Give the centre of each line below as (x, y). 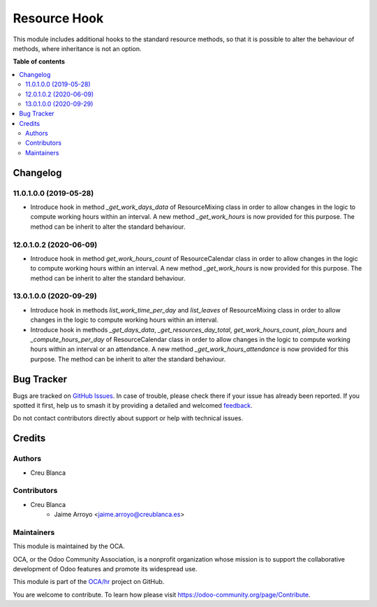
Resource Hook (58, 18)
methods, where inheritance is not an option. (77, 48)
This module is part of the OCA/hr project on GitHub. (89, 582)
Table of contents (39, 62)
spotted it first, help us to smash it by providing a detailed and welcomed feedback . (133, 406)
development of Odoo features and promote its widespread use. (105, 569)
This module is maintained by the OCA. (69, 546)
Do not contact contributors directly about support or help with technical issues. (128, 418)
